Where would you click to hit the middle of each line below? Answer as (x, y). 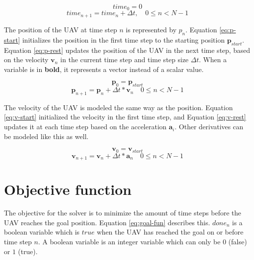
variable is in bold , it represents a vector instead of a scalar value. (104, 69)
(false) (238, 242)
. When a (213, 59)
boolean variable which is (42, 232)
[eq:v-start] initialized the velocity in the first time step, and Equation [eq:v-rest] (125, 117)
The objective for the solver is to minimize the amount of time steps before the (123, 213)
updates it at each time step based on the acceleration (85, 127)
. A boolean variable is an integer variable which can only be (129, 242)
